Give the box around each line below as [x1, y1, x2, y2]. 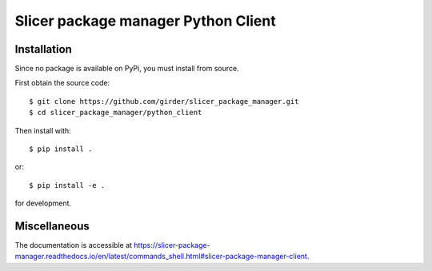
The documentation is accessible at [14, 241, 132, 250]
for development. [14, 198, 72, 208]
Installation [14, 42, 72, 56]
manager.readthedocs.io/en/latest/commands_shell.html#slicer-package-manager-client [14, 252, 308, 261]
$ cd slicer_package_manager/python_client [29, 108, 202, 118]
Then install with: [14, 126, 71, 135]
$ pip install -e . [29, 181, 106, 189]
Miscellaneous [14, 220, 90, 233]
